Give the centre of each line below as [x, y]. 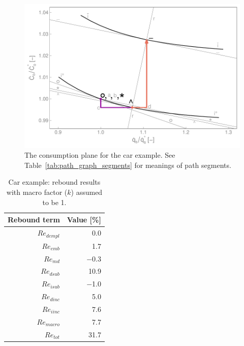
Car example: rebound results [54, 182]
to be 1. [54, 202]
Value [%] [84, 220]
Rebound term [34, 220]
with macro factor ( [37, 192]
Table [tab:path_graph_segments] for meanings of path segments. [128, 165]
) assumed [87, 192]
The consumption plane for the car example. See [100, 155]
